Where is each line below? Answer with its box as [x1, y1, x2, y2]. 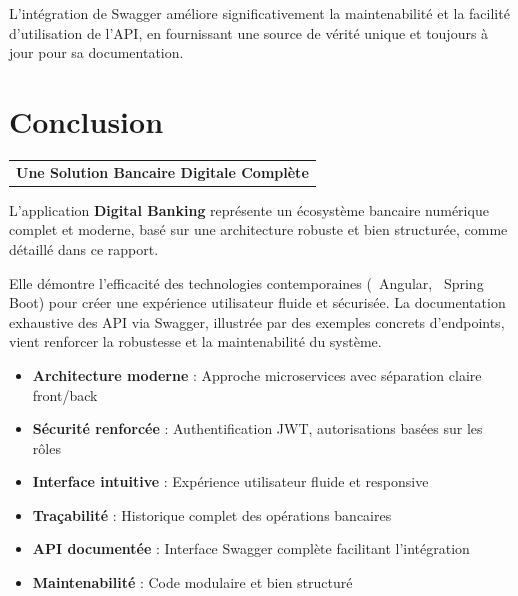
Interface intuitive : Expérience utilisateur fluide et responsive [32, 471, 429, 492]
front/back [32, 384, 98, 405]
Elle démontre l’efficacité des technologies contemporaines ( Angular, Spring [9, 272, 484, 293]
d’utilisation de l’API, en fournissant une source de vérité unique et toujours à [9, 22, 489, 43]
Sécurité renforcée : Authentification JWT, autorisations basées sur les [32, 418, 483, 439]
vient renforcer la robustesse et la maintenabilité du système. [9, 331, 382, 352]
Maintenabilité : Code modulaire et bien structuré [32, 572, 353, 593]
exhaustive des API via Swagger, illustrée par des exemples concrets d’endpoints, [9, 311, 505, 332]
